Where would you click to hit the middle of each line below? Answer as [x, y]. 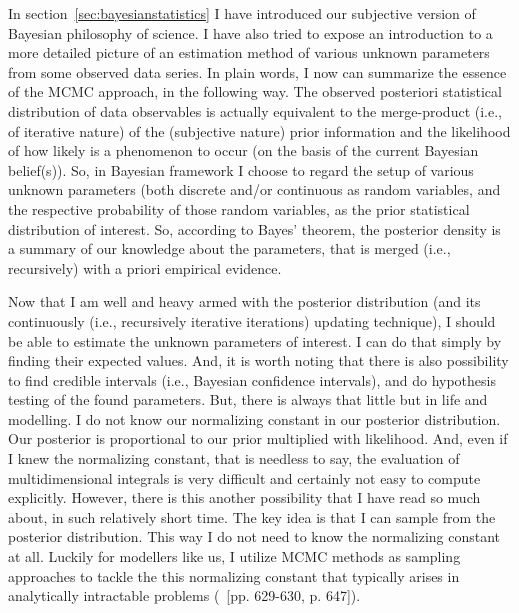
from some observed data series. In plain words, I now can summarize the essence [257, 71]
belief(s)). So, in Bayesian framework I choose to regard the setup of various [241, 169]
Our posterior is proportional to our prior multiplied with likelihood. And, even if [258, 438]
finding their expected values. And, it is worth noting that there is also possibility [258, 360]
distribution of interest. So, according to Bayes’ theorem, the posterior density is [254, 228]
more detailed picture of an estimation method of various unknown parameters [249, 52]
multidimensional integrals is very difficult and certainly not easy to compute [244, 477]
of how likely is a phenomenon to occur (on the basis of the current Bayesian [243, 150]
